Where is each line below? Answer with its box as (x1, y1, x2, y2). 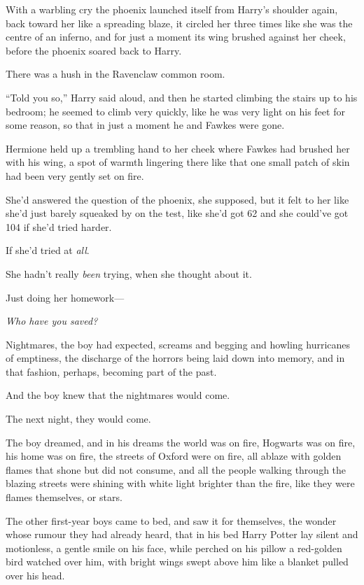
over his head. (6, 568, 65, 582)
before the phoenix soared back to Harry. (6, 43, 182, 57)
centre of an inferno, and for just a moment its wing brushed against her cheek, (6, 29, 346, 44)
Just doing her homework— (6, 290, 125, 304)
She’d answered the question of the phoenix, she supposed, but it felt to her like (6, 192, 349, 206)
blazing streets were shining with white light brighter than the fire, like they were (6, 476, 355, 491)
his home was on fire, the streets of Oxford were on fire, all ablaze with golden (6, 449, 342, 463)
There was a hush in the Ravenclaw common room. (6, 66, 225, 81)
